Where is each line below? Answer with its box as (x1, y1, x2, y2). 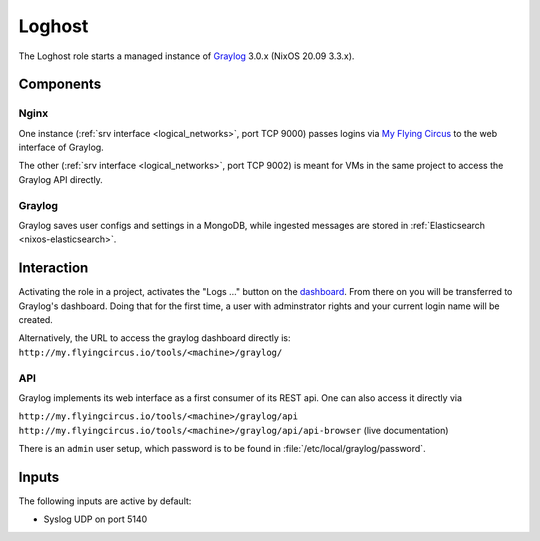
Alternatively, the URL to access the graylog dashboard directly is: (18, 332, 291, 344)
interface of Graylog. (18, 141, 104, 154)
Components (18, 76, 102, 93)
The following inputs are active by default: (18, 495, 192, 507)
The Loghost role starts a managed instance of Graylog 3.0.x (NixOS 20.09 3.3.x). (18, 50, 355, 62)
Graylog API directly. (18, 173, 104, 185)
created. (18, 314, 54, 326)
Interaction (18, 260, 89, 277)
